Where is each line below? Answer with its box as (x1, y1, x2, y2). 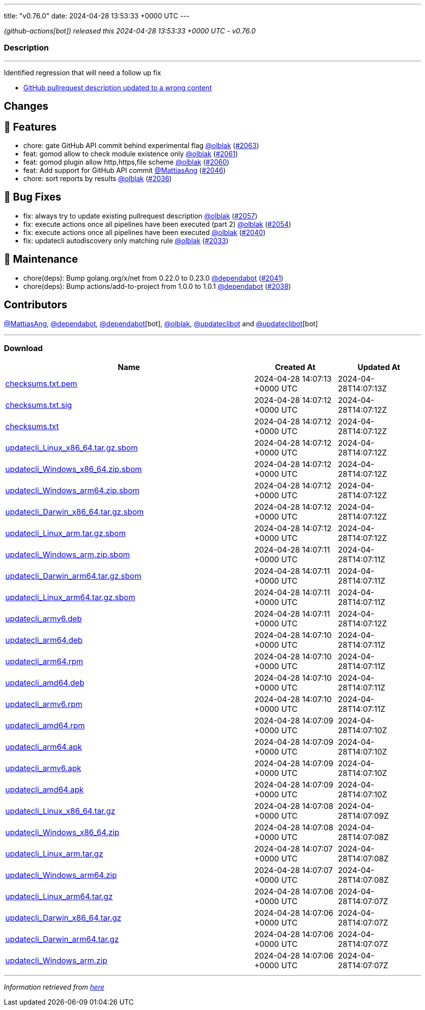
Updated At (357, 362, 400, 372)
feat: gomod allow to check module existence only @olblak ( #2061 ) (23, 150, 238, 158)
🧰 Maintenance (4, 253, 78, 266)
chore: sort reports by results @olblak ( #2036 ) (23, 174, 172, 183)
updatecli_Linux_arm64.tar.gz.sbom (5, 592, 135, 603)
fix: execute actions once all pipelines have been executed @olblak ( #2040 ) (23, 228, 266, 236)
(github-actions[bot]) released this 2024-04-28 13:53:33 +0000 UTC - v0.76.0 (4, 27, 256, 35)
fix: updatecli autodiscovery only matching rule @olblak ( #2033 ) (23, 236, 229, 245)
